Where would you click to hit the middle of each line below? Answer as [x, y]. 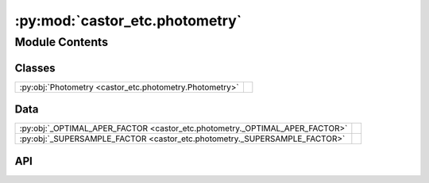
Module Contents [62, 42]
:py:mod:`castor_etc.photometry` [128, 21]
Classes [35, 68]
